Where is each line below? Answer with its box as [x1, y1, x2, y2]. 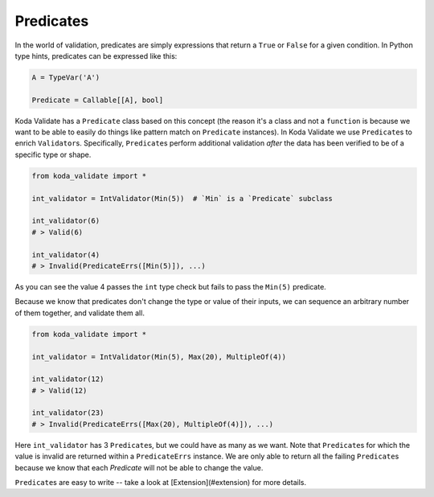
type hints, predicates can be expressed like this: [14, 51, 178, 60]
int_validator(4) [31, 250, 100, 259]
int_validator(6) [31, 216, 100, 225]
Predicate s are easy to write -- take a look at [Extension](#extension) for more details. [14, 478, 307, 487]
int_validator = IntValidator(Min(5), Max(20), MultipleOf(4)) [31, 352, 287, 361]
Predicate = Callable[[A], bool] [31, 95, 164, 105]
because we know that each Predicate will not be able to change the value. [14, 462, 264, 472]
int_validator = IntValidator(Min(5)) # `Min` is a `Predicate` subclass [31, 194, 334, 203]
